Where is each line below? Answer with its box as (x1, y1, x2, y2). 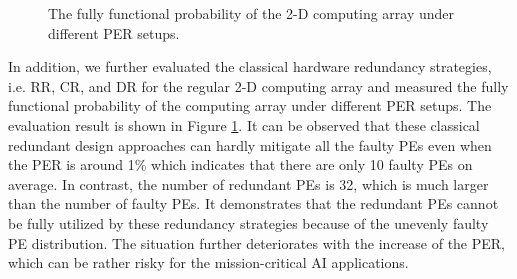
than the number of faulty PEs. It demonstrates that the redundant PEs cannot (8, 193, 499, 214)
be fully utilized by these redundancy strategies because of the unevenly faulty (8, 212, 489, 233)
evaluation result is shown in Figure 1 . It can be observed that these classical (8, 114, 480, 135)
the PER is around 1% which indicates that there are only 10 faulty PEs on (8, 154, 473, 175)
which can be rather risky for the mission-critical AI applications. (8, 252, 409, 273)
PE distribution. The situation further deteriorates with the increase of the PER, (8, 232, 506, 253)
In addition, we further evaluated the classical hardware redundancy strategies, (8, 56, 492, 77)
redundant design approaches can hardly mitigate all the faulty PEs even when (8, 134, 492, 155)
